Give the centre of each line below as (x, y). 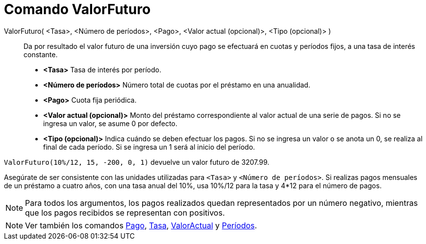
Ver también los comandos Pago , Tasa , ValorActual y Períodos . (141, 225)
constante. (41, 54)
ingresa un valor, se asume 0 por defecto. (110, 123)
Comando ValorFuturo (77, 9)
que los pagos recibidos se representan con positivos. (125, 212)
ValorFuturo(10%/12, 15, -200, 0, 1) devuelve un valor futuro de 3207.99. (137, 162)
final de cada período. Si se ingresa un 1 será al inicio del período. (149, 147)
